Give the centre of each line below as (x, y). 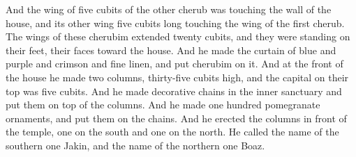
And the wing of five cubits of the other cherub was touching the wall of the (169, 9)
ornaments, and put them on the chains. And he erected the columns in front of (176, 118)
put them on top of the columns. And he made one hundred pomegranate (163, 105)
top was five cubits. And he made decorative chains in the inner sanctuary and (174, 91)
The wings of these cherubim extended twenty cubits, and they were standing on (178, 36)
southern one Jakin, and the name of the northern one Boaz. (135, 145)
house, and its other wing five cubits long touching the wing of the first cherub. (175, 23)
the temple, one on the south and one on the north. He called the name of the (172, 132)
